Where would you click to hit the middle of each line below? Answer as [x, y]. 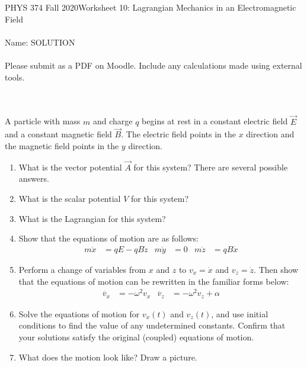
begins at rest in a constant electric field [215, 121]
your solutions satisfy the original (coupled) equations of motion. [136, 337]
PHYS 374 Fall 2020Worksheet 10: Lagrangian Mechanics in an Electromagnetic [151, 7]
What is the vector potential [70, 167]
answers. [34, 178]
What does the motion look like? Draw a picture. [108, 357]
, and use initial [240, 313]
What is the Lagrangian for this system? [92, 218]
